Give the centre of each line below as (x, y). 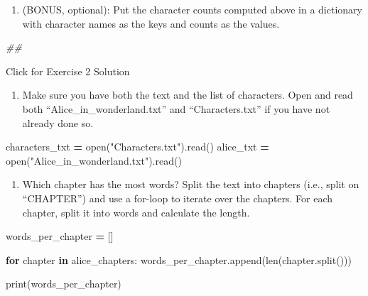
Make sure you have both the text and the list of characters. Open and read (188, 95)
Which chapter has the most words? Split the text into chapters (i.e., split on (191, 184)
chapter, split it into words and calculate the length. (136, 212)
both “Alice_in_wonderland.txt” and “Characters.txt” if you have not (176, 108)
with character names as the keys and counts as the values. (151, 23)
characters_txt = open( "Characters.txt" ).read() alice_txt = (137, 147)
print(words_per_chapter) (64, 284)
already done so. (58, 122)
